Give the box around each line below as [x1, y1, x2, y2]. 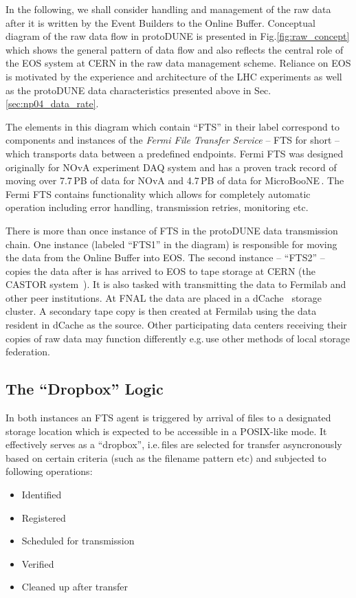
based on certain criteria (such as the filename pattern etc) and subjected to [5, 450, 326, 465]
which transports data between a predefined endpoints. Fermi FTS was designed [5, 146, 344, 160]
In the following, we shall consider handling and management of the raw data [5, 2, 331, 16]
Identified [21, 487, 62, 502]
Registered [21, 510, 66, 524]
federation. [5, 344, 51, 359]
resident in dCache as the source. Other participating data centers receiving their [5, 318, 347, 332]
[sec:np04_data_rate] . [5, 96, 99, 111]
